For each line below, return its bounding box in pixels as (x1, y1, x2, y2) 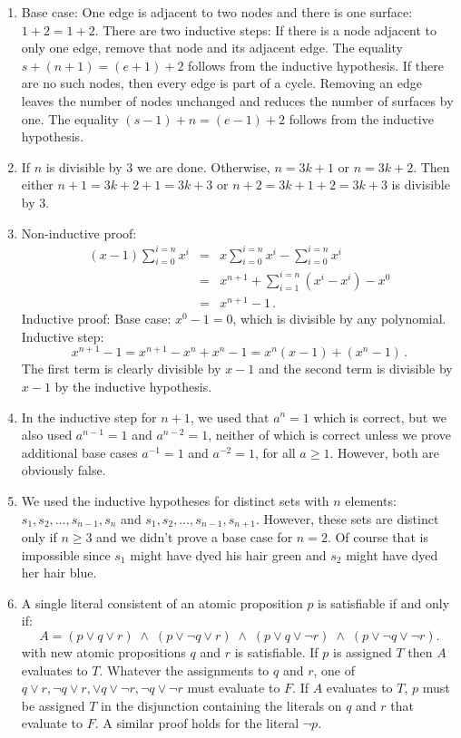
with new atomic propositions (21, 642, 186, 661)
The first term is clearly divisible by (21, 359, 221, 378)
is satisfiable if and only (318, 593, 450, 612)
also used (21, 425, 73, 444)
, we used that (190, 407, 270, 426)
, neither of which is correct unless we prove (208, 425, 452, 444)
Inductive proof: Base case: (21, 309, 172, 328)
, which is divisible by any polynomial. (232, 309, 446, 328)
